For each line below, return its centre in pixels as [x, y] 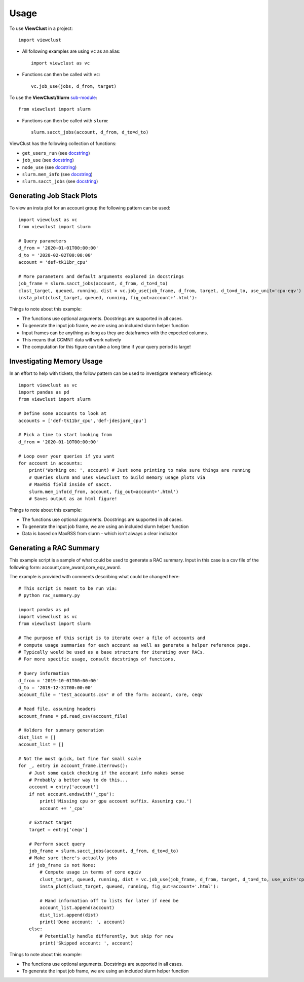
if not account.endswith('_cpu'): [72, 794]
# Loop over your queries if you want [67, 456]
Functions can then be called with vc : [61, 75]
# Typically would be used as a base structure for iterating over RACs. [112, 652]
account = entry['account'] [64, 787]
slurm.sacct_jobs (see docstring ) [60, 181]
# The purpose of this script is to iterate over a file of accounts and [112, 638]
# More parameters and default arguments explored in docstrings [101, 276]
